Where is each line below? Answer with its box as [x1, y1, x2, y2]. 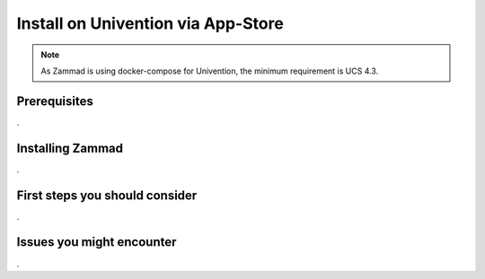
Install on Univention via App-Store [16, 13, 285, 33]
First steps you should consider [16, 187, 198, 203]
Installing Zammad [16, 140, 123, 156]
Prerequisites [16, 93, 93, 109]
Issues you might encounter [16, 234, 177, 250]
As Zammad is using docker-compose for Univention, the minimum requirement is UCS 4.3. [40, 65, 379, 76]
